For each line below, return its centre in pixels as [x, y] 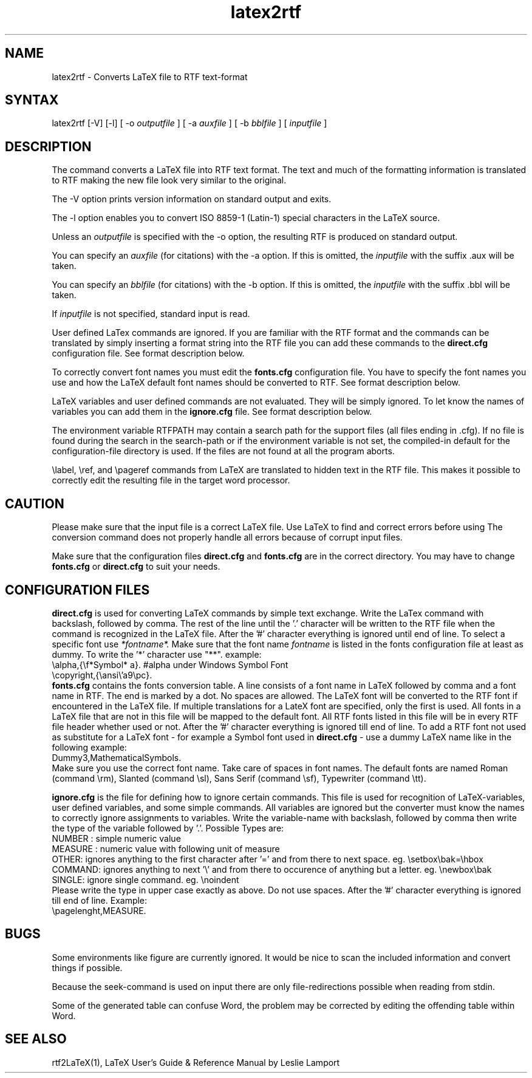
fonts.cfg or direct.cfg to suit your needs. [136, 567]
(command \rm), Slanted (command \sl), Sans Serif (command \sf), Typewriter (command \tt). [239, 778]
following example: [89, 747]
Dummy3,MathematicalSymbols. [117, 757]
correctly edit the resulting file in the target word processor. [171, 480]
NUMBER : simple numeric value [116, 838]
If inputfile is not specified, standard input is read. [151, 314]
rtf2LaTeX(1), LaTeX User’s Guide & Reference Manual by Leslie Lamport [196, 1062]
